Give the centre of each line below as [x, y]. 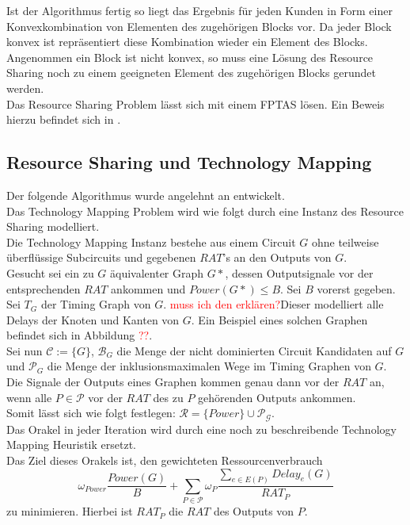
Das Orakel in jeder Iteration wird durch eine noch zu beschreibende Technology [201, 429]
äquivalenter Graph [157, 272]
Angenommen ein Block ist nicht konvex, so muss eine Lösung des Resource [190, 57]
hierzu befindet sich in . [64, 119]
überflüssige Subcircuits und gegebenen [101, 257]
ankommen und [148, 288]
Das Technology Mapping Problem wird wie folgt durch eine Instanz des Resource [205, 211]
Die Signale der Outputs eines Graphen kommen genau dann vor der [173, 382]
